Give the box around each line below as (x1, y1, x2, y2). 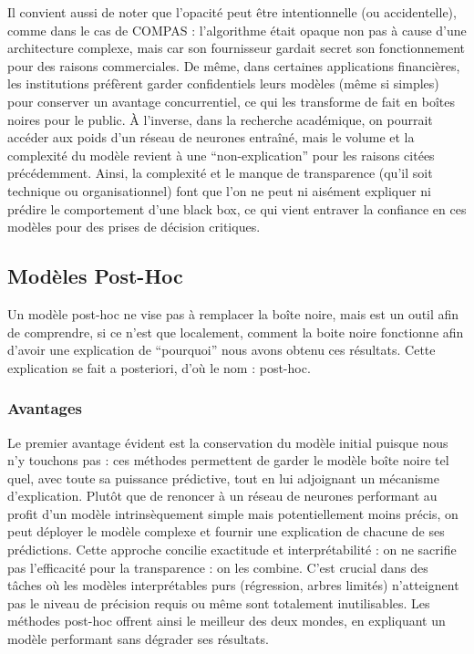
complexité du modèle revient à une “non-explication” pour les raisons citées (7, 145, 435, 164)
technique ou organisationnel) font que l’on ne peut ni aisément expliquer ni (7, 181, 431, 200)
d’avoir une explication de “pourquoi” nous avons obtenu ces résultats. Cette (7, 340, 436, 359)
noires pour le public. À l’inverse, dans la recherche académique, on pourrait (7, 109, 433, 129)
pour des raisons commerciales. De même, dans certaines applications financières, (7, 56, 460, 75)
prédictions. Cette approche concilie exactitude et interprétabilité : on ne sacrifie (7, 540, 457, 559)
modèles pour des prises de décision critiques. (7, 217, 261, 236)
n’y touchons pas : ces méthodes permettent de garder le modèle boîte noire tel (7, 451, 449, 470)
